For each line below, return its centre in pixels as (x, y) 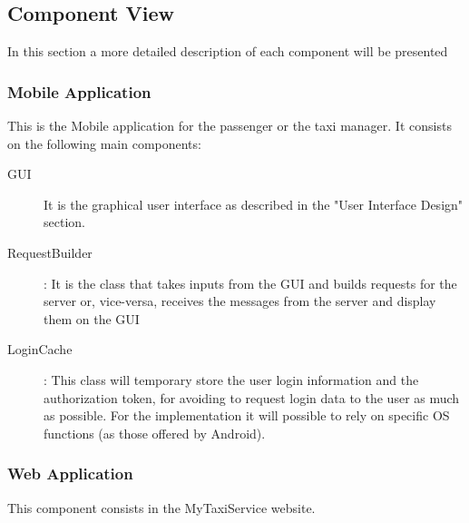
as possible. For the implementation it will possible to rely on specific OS (247, 415)
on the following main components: (104, 143)
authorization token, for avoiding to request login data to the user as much (252, 397)
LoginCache (40, 349)
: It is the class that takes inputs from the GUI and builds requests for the (250, 283)
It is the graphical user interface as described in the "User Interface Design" (254, 204)
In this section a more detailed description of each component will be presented (228, 51)
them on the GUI (92, 318)
